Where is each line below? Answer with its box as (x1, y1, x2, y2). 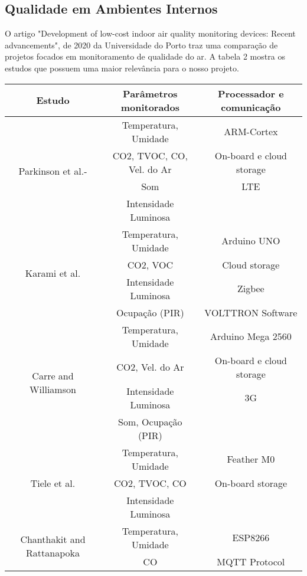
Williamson (30, 382, 76, 396)
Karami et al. (25, 266, 81, 280)
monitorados (120, 100, 180, 114)
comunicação (221, 100, 281, 114)
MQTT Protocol (217, 554, 285, 568)
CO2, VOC (127, 257, 174, 271)
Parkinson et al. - (18, 163, 87, 178)
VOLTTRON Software (204, 305, 298, 319)
